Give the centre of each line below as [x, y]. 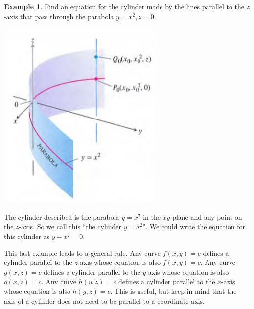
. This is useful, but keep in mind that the [173, 291]
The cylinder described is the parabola [62, 217]
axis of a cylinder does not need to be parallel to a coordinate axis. [104, 300]
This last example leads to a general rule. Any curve [82, 252]
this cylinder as [27, 236]
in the [152, 217]
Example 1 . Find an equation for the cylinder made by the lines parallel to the [124, 6]
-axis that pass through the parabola [59, 16]
